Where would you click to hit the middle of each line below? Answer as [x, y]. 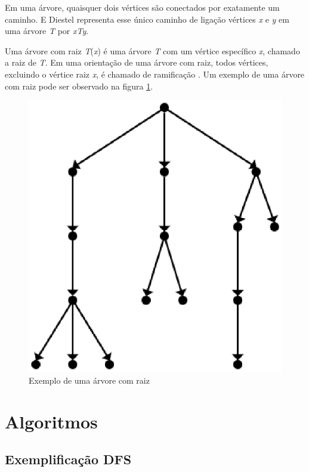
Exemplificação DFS [68, 459]
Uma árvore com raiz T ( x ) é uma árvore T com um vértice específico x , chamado [152, 50]
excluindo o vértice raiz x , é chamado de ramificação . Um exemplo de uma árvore [155, 74]
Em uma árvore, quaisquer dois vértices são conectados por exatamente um [142, 7]
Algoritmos [51, 421]
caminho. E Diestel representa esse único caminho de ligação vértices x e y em [147, 19]
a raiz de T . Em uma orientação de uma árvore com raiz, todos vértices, [137, 62]
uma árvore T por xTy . [47, 31]
